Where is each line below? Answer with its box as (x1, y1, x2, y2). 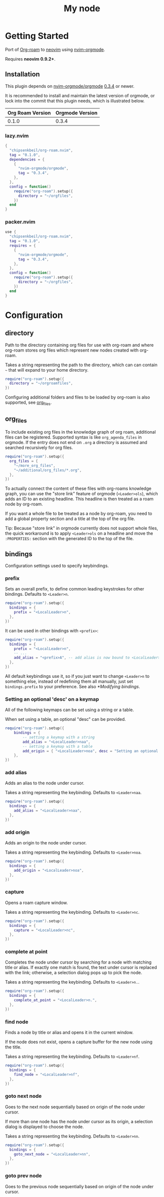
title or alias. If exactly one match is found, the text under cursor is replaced (5, 965, 157, 970)
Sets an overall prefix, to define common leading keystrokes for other (5, 586, 144, 592)
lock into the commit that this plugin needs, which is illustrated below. (5, 98, 145, 104)
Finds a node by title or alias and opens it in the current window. (5, 1029, 134, 1035)
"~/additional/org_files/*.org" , (14, 467, 82, 473)
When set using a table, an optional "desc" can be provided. (5, 716, 126, 722)
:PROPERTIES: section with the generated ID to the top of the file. (5, 536, 134, 542)
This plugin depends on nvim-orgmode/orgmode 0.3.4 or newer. (5, 83, 135, 89)
